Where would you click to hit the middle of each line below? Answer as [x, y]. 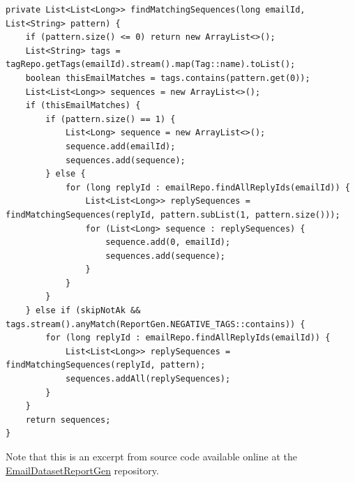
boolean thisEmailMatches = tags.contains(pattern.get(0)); [168, 78]
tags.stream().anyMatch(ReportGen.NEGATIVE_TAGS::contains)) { [156, 324]
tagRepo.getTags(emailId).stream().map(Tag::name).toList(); [151, 65]
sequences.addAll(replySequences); [148, 379]
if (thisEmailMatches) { [83, 106]
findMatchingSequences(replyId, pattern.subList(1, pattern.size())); [173, 214]
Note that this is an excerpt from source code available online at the [151, 456]
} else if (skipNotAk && [83, 311]
